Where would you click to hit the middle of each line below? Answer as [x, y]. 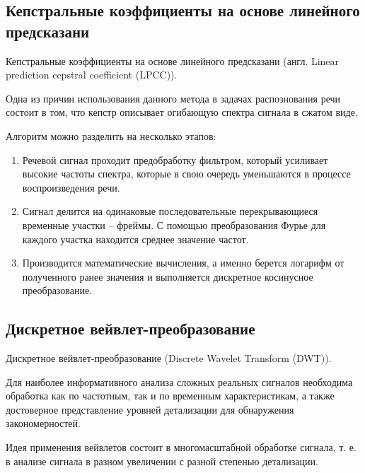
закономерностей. [43, 423]
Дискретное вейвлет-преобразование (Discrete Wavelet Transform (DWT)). [169, 358]
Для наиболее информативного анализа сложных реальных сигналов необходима [179, 381]
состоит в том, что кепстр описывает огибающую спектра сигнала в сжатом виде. [182, 112]
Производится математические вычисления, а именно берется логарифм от [183, 263]
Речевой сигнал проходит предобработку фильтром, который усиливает [175, 159]
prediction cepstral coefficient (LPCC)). [92, 75]
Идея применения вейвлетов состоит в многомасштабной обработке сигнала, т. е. [181, 447]
